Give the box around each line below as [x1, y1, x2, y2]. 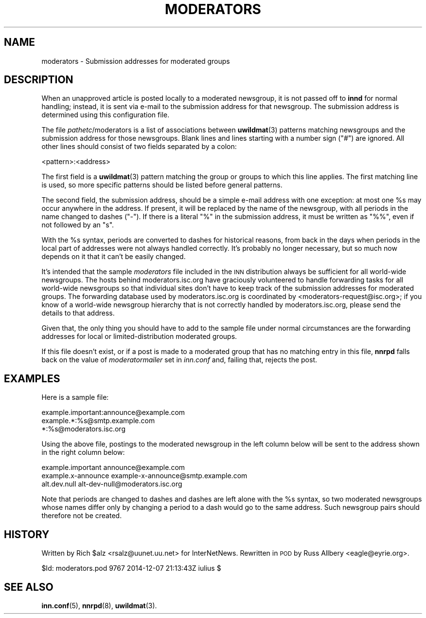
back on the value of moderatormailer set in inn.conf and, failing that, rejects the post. [41, 356, 317, 364]
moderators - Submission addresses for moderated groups [41, 56, 230, 65]
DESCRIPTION [4, 74, 73, 86]
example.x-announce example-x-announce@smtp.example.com [41, 471, 248, 480]
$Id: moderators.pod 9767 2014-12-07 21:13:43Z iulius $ [41, 564, 221, 573]
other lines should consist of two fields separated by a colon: [41, 142, 237, 151]
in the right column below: [41, 448, 125, 457]
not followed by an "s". [41, 221, 114, 229]
